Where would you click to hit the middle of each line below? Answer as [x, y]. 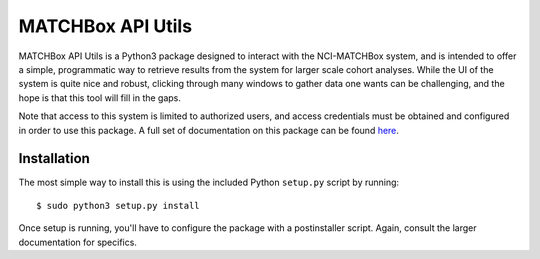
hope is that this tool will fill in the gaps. [100, 97]
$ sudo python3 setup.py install [118, 205]
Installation [54, 158]
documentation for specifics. [77, 242]
